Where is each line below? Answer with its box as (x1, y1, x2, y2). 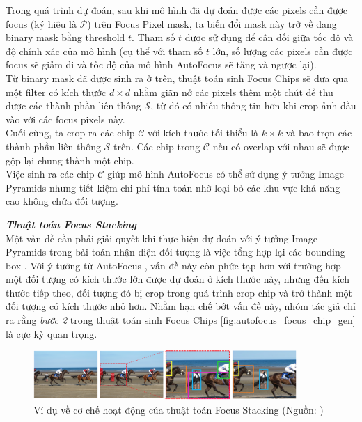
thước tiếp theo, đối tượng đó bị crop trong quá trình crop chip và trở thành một (6, 285, 353, 299)
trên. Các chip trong (113, 139, 200, 153)
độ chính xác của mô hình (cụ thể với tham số (6, 43, 203, 58)
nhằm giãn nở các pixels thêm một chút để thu (133, 84, 333, 99)
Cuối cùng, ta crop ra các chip (6, 125, 135, 140)
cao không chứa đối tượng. (6, 194, 118, 208)
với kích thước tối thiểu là (148, 125, 259, 140)
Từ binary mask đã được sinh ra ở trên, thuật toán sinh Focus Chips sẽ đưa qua (6, 70, 349, 85)
